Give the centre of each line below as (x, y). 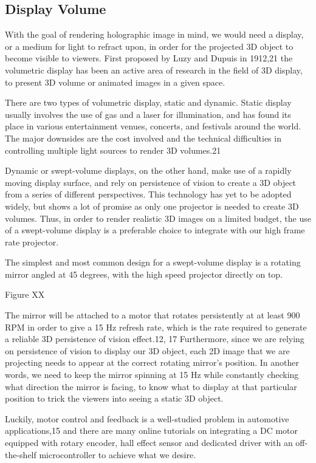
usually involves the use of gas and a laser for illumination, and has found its (148, 114)
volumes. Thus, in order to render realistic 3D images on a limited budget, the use (158, 218)
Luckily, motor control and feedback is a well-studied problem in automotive (147, 418)
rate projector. (32, 242)
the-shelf (21, 454)
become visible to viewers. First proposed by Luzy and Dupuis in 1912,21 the (149, 58)
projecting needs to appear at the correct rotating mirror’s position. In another (152, 362)
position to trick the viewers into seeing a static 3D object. (114, 398)
